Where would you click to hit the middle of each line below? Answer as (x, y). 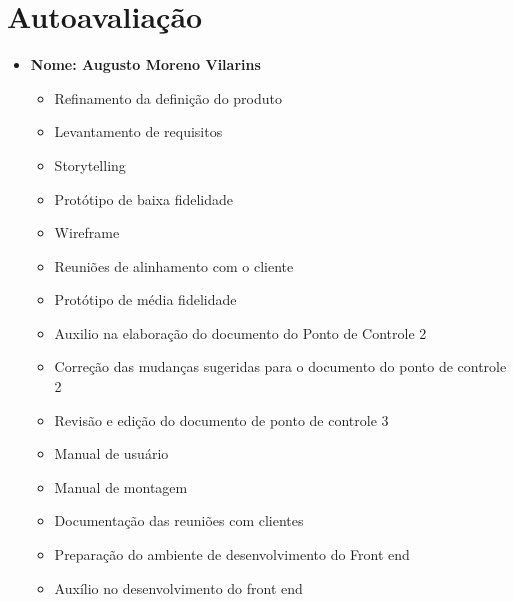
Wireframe (87, 232)
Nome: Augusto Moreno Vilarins (145, 64)
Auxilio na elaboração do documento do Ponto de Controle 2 (240, 332)
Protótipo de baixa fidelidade (143, 198)
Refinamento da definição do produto (168, 97)
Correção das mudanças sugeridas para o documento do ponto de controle (280, 366)
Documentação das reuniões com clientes (179, 520)
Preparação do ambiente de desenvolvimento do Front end (232, 554)
